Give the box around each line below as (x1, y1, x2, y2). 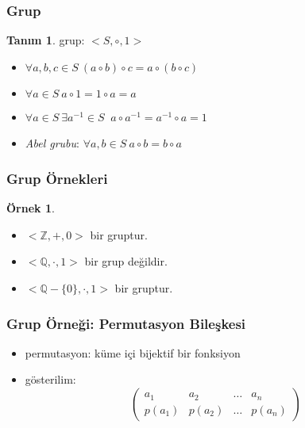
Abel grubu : (25, 135, 79, 151)
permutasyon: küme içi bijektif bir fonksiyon (25, 344, 241, 361)
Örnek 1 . (6, 200, 55, 216)
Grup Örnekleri (6, 168, 108, 188)
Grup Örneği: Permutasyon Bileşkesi (6, 313, 246, 333)
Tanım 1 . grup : (6, 32, 85, 48)
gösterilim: (25, 371, 76, 388)
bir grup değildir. (84, 253, 168, 269)
